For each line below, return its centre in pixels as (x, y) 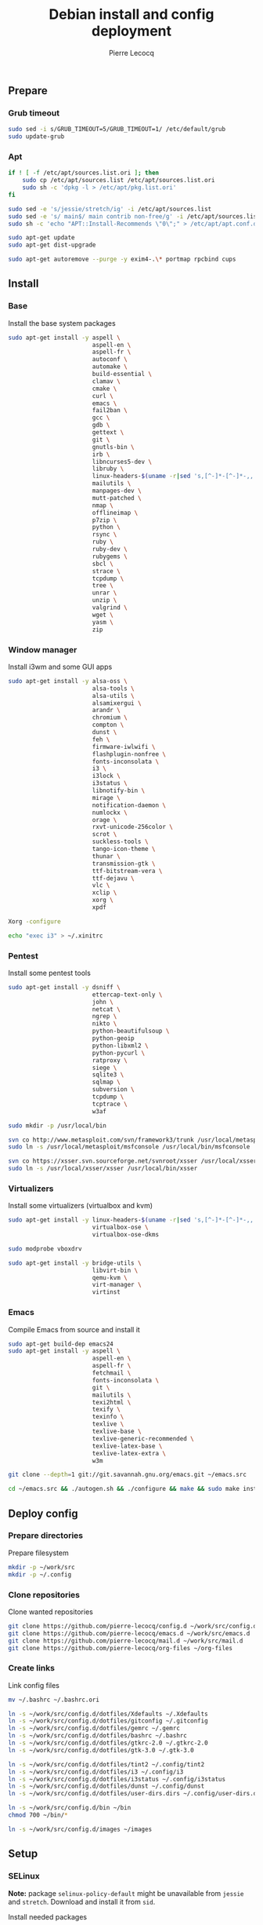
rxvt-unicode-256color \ (133, 827)
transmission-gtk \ (124, 864)
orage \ (104, 820)
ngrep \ (104, 1017)
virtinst (106, 1292)
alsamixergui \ (117, 703)
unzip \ (104, 601)
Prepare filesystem (38, 1553)
